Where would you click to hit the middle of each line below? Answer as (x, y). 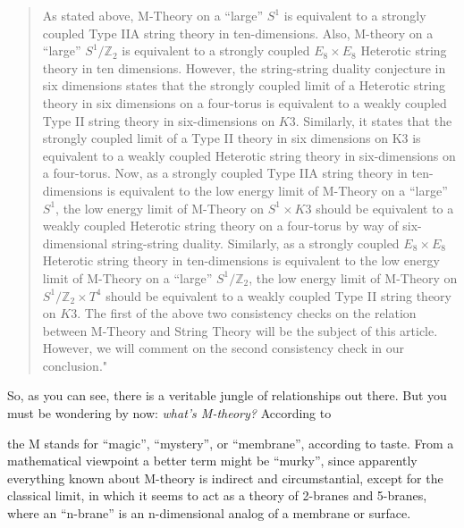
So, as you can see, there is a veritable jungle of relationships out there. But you (227, 395)
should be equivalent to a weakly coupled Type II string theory (278, 295)
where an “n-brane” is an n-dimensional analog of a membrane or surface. (209, 513)
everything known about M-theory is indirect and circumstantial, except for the (225, 478)
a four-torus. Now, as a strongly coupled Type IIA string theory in (225, 173)
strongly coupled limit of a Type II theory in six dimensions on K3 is (232, 138)
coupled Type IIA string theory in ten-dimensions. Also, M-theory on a (238, 33)
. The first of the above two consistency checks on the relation (247, 313)
